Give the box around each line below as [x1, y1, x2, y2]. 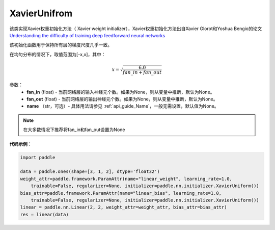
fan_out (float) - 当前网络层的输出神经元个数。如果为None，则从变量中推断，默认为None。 [26, 96, 218, 102]
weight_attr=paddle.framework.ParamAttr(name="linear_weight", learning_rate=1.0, [20, 176, 233, 182]
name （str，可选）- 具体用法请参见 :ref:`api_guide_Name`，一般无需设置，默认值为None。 [26, 103, 219, 109]
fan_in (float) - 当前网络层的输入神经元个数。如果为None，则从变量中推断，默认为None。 [26, 89, 215, 95]
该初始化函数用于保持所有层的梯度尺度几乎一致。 [9, 42, 112, 48]
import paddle [20, 155, 56, 160]
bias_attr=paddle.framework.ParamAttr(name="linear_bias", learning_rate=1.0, [20, 190, 222, 196]
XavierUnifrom [9, 8, 73, 19]
